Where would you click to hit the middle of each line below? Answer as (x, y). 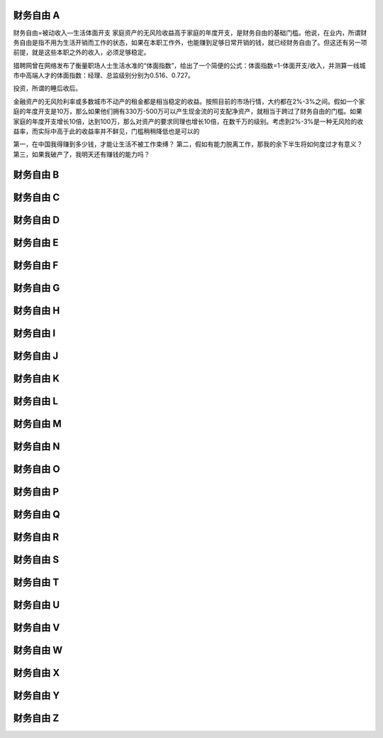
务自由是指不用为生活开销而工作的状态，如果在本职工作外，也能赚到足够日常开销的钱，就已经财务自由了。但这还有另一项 (190, 42)
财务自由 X (37, 672)
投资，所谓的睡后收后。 (47, 88)
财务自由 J (36, 356)
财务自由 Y (37, 695)
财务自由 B (36, 174)
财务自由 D (37, 220)
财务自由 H (37, 310)
